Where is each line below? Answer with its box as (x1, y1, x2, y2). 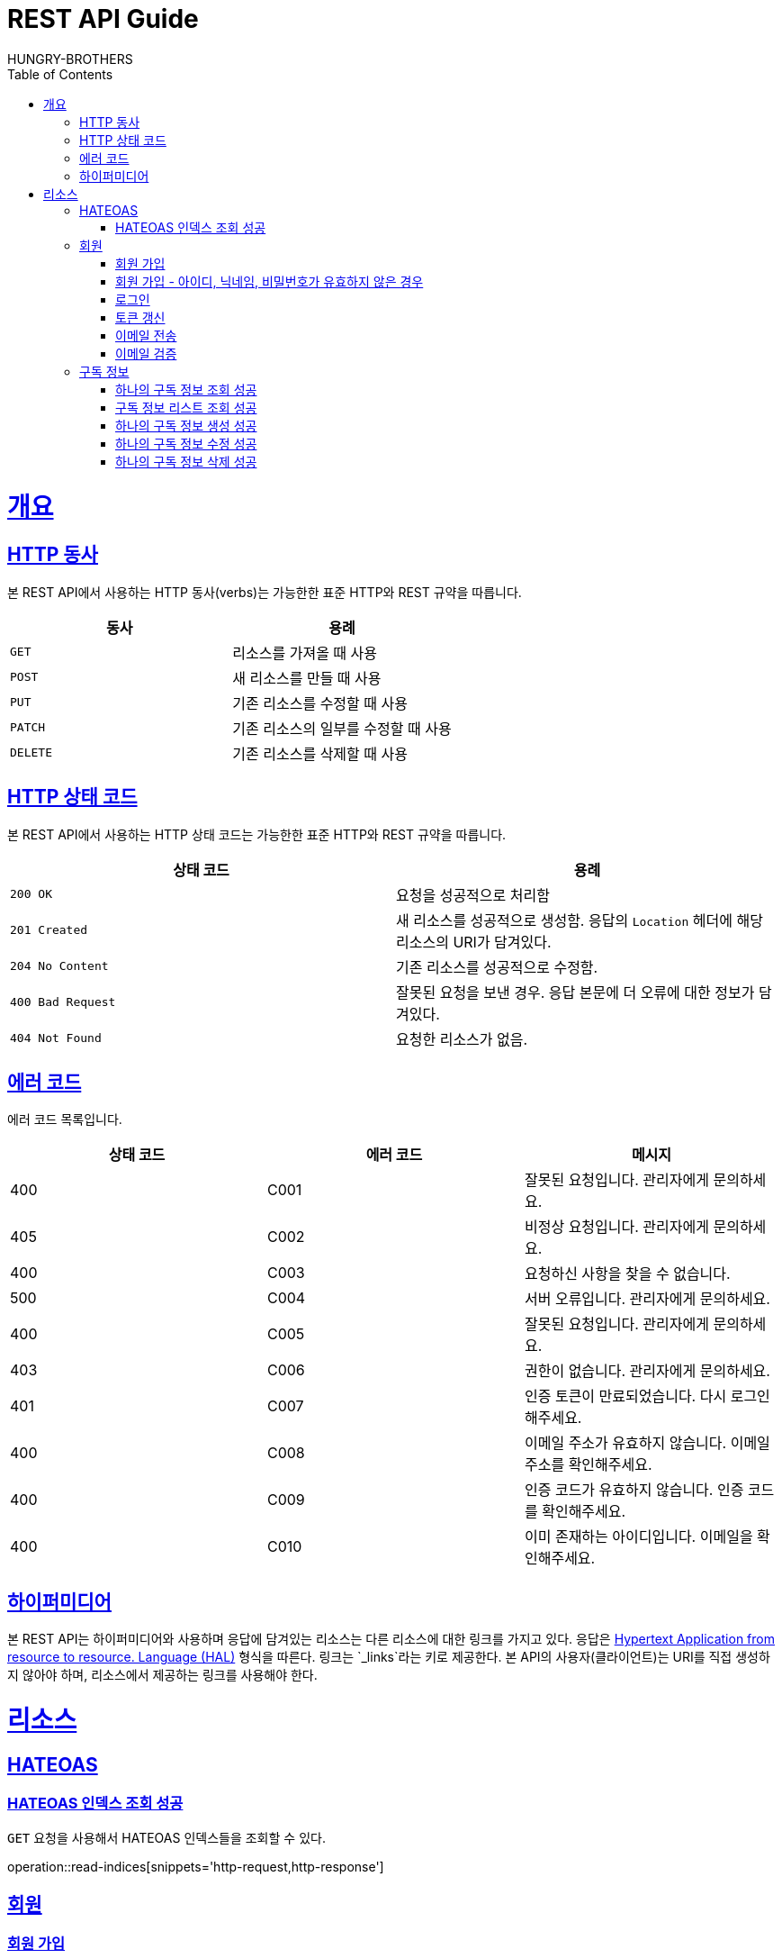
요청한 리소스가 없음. (396, 1029, 528, 1048)
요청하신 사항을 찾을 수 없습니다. (524, 1265, 731, 1283)
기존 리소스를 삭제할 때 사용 (232, 744, 408, 763)
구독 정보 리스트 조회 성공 (115, 399, 257, 415)
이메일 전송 (115, 327, 177, 343)
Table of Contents (7, 66, 113, 82)
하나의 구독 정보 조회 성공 (115, 381, 257, 397)
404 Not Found (10, 1031, 102, 1046)
